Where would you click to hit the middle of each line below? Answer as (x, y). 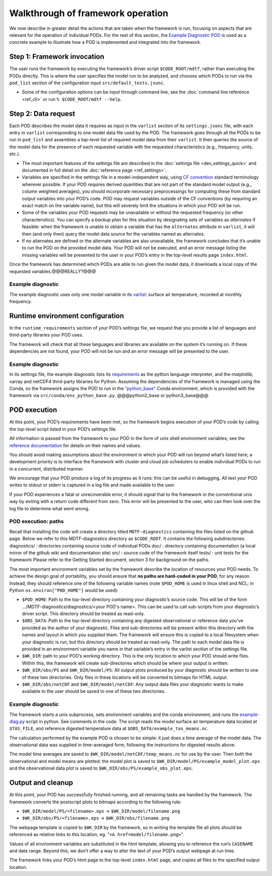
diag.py (17, 721)
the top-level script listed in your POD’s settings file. (63, 429)
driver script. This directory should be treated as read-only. (83, 614)
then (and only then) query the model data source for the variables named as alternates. (113, 234)
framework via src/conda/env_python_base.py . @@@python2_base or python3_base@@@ (109, 396)
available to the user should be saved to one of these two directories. (94, 691)
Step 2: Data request (42, 114)
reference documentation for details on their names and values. (75, 445)
